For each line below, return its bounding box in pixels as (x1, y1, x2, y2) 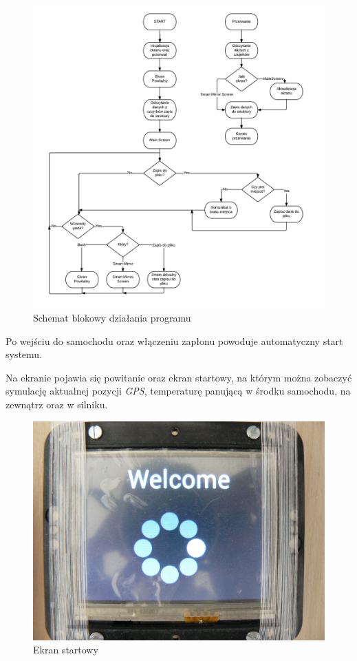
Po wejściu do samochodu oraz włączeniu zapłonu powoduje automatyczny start (6, 333, 343, 348)
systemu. (6, 347, 43, 361)
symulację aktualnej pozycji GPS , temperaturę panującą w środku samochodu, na (6, 384, 351, 398)
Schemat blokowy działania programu (33, 311, 191, 325)
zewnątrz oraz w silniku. (6, 397, 108, 411)
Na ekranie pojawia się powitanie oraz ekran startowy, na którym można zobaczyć (6, 370, 352, 384)
